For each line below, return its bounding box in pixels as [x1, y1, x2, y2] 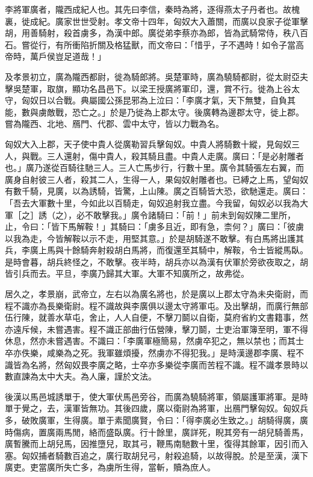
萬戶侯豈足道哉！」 [29, 50, 106, 63]
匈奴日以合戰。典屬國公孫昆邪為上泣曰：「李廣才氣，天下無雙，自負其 [21, 94, 296, 106]
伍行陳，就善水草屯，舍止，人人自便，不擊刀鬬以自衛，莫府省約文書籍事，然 [5, 311, 308, 324]
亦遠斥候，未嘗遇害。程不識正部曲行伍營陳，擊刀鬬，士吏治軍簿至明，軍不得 [5, 322, 308, 335]
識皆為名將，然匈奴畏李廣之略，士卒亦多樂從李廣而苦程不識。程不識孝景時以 [5, 358, 308, 371]
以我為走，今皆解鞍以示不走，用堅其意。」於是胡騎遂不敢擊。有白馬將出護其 [5, 232, 304, 244]
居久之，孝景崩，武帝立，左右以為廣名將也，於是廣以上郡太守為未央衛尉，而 [5, 288, 308, 300]
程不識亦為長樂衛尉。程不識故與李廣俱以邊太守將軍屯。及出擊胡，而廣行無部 [5, 299, 308, 312]
